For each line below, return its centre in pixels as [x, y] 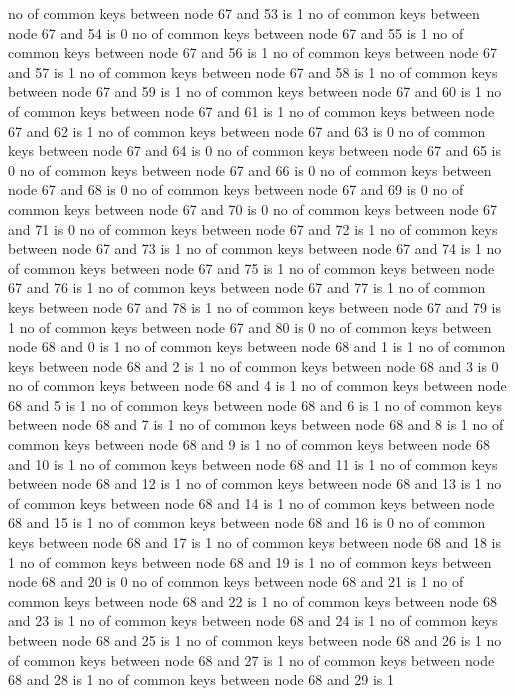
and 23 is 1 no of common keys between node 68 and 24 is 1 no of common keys [253, 620]
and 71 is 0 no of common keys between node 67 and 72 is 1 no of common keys [253, 228]
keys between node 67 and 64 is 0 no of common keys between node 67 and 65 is [254, 150]
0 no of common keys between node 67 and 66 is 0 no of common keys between [250, 169]
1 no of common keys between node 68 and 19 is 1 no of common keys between [250, 561]
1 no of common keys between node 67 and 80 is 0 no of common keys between [250, 326]
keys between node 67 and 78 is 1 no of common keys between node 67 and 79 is [254, 306]
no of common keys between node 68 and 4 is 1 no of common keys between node [257, 385]
